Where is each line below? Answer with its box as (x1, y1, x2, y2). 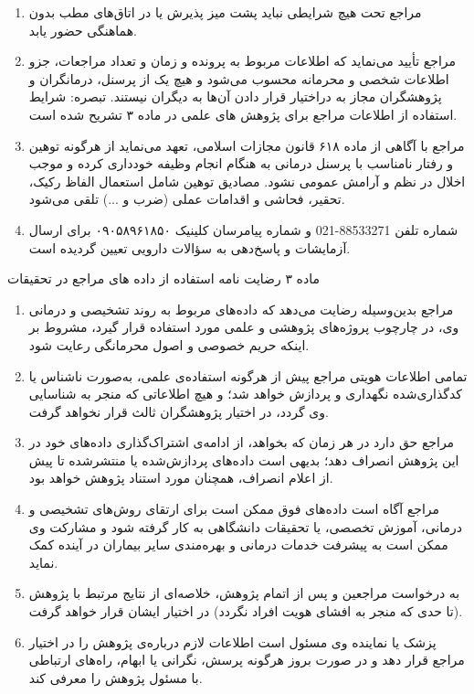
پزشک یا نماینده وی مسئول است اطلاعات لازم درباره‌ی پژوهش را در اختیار (28, 632, 437, 651)
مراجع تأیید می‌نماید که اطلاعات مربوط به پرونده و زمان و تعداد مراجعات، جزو (28, 51, 457, 70)
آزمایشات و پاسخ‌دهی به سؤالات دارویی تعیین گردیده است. (28, 238, 351, 257)
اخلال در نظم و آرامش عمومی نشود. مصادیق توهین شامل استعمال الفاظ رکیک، (28, 171, 466, 190)
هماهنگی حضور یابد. (28, 20, 137, 39)
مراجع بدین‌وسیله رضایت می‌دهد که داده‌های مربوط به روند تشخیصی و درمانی (28, 299, 454, 318)
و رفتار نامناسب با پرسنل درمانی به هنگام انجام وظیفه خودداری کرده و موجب (28, 154, 454, 173)
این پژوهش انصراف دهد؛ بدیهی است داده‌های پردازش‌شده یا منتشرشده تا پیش (28, 450, 459, 469)
